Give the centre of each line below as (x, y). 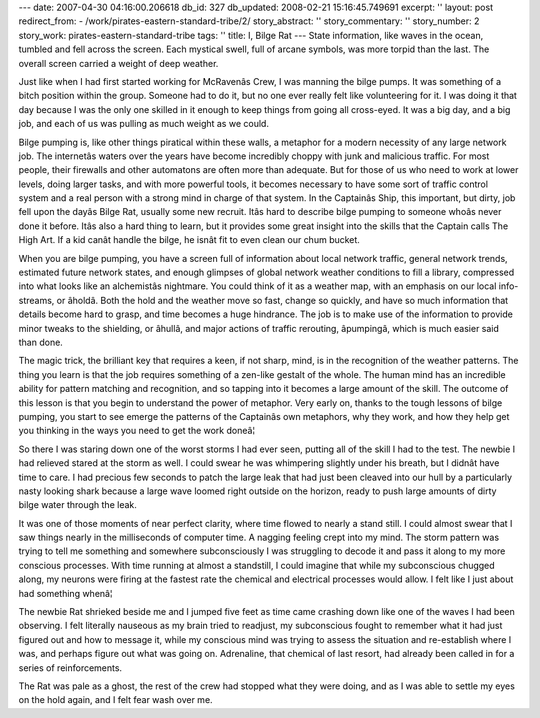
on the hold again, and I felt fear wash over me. (116, 700)
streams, (36, 300)
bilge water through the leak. (77, 505)
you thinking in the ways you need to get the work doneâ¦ (136, 431)
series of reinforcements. (70, 667)
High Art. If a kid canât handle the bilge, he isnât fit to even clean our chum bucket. (189, 240)
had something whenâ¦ (65, 593)
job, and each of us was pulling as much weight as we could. (144, 124)
